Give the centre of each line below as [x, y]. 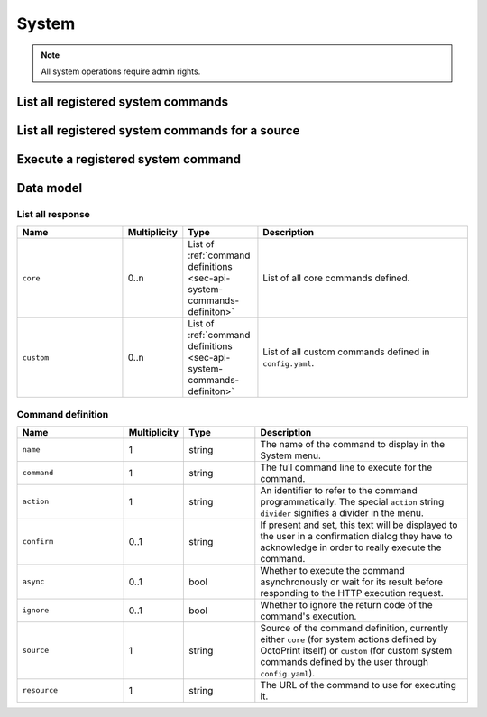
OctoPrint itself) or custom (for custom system [356, 650]
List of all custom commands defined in [346, 352]
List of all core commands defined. [336, 278]
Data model [50, 188]
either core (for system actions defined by [349, 639]
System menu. [291, 455]
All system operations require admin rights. [121, 71]
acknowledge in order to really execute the [351, 547]
